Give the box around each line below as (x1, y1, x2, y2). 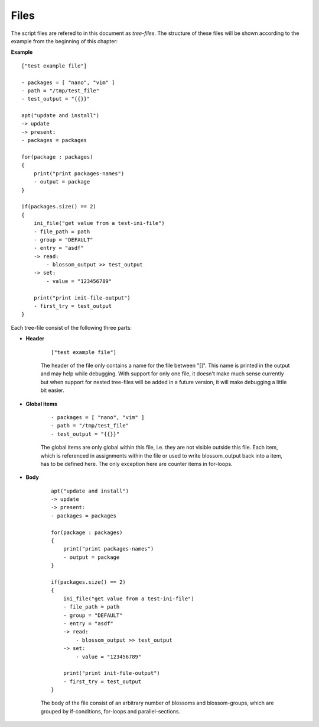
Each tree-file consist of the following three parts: (11, 324, 132, 331)
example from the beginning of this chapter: (11, 37, 118, 44)
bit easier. (40, 387, 65, 394)
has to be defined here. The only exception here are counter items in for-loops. (40, 460, 233, 467)
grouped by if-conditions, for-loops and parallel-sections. (40, 707, 181, 715)
